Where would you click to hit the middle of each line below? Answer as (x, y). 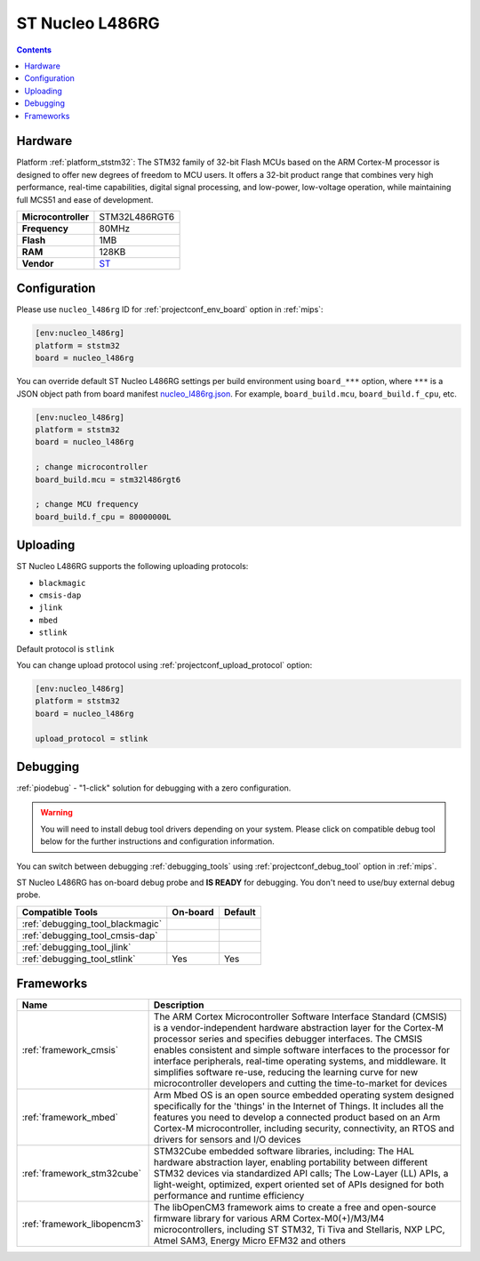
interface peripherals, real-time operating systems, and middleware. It (300, 1061)
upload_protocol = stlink (92, 739)
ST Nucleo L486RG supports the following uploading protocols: (132, 566)
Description (179, 1005)
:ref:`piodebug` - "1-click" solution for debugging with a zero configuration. (154, 788)
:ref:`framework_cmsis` (70, 1050)
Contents (34, 50)
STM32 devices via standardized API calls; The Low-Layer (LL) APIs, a (301, 1174)
